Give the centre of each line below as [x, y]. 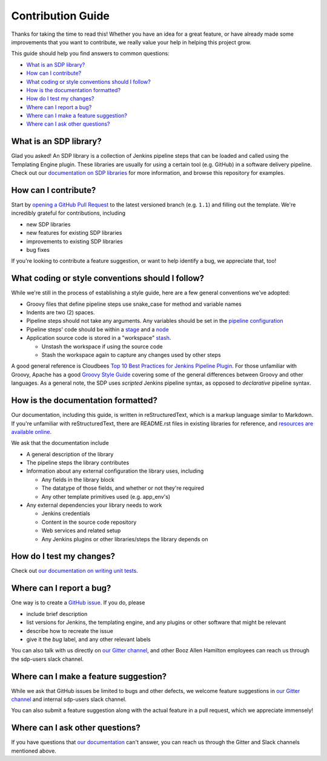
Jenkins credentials [66, 513]
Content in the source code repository [89, 522]
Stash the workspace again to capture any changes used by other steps [131, 355]
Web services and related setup [81, 530]
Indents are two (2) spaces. [61, 313]
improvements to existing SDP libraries [75, 241]
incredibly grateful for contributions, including [68, 213]
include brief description [57, 614]
